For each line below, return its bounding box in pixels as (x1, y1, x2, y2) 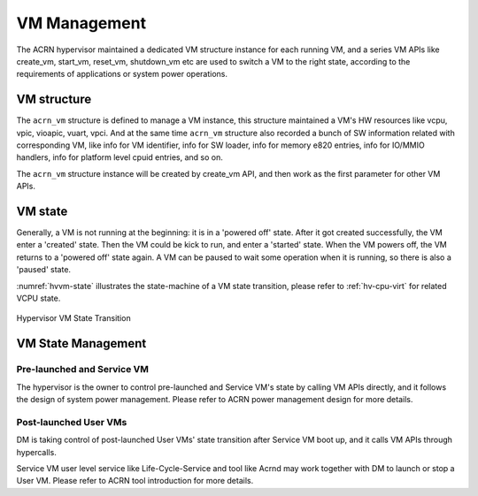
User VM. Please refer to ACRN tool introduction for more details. (16, 476, 254, 486)
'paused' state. (16, 264, 71, 275)
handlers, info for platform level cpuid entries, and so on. (16, 152, 223, 163)
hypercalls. (16, 446, 57, 457)
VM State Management (16, 336, 147, 351)
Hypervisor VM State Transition (16, 313, 132, 324)
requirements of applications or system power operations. (16, 69, 228, 80)
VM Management (16, 13, 146, 33)
